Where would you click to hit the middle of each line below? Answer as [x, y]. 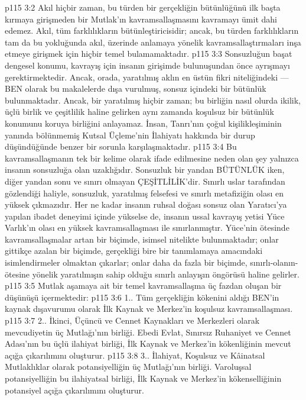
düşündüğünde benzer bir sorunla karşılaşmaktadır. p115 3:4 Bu [121, 146]
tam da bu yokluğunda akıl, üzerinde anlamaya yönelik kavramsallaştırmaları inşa [153, 42]
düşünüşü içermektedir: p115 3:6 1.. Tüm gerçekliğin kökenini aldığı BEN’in [142, 297]
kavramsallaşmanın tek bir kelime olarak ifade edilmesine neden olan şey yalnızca [152, 158]
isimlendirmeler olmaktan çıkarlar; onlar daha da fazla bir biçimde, [126, 262]
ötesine [17, 274]
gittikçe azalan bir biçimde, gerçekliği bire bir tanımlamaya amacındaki [134, 251]
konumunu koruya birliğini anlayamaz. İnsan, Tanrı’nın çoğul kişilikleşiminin [143, 123]
